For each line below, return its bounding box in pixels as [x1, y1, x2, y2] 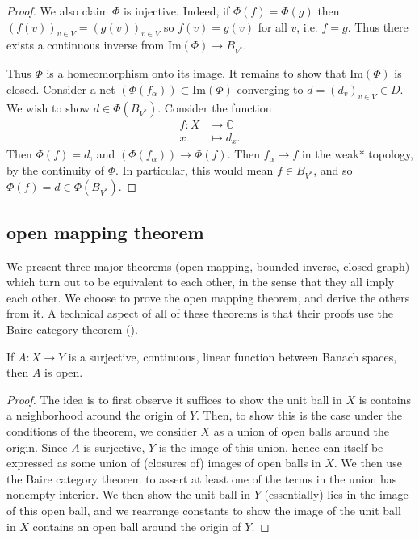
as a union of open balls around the [213, 422, 390, 439]
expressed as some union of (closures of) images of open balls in [6, 454, 321, 471]
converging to [237, 80, 304, 97]
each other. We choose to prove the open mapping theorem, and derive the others [6, 289, 410, 306]
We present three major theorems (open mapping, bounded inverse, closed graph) [6, 257, 410, 274]
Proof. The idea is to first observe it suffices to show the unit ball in [6, 390, 342, 407]
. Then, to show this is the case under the [196, 407, 403, 424]
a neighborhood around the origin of [6, 407, 186, 424]
